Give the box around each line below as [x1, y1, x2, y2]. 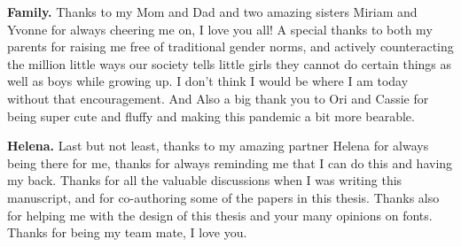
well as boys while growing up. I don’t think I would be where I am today [7, 72, 409, 90]
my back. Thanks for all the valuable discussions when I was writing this [7, 171, 402, 189]
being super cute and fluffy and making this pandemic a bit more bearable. [7, 106, 415, 125]
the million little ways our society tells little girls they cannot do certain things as [7, 54, 452, 73]
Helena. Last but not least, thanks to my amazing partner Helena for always [7, 136, 429, 155]
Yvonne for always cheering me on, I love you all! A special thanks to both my [7, 19, 433, 38]
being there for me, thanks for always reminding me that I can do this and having [7, 153, 453, 172]
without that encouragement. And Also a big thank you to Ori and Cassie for [7, 89, 429, 107]
